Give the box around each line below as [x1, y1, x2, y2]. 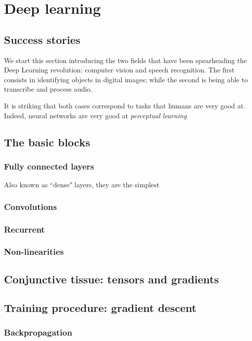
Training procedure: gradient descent [4, 300, 197, 315]
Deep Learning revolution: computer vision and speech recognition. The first [4, 65, 235, 75]
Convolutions [4, 200, 57, 212]
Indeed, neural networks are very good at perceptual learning [4, 110, 187, 120]
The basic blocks [4, 134, 90, 149]
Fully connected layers [4, 160, 94, 172]
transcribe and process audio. [4, 84, 93, 94]
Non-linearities [4, 245, 64, 258]
